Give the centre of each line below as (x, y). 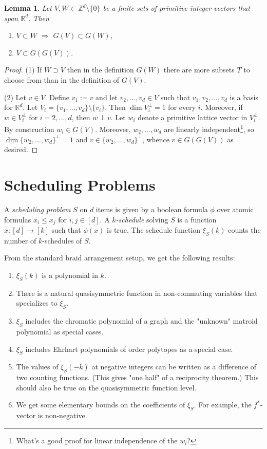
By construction (29, 129)
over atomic (235, 209)
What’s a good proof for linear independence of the (97, 440)
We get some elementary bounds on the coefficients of (101, 405)
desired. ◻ (21, 149)
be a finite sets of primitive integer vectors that (176, 8)
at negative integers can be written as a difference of (174, 367)
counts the (244, 229)
